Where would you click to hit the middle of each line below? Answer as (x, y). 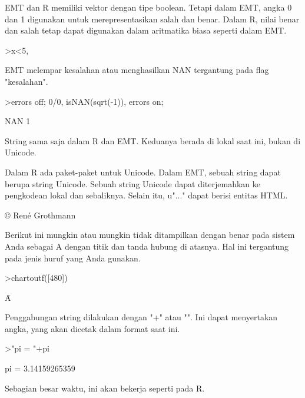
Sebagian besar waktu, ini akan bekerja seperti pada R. (105, 388)
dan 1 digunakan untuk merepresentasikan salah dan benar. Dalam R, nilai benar (152, 19)
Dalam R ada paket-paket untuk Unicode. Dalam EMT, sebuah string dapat (143, 172)
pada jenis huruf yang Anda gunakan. (73, 258)
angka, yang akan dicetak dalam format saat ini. (92, 328)
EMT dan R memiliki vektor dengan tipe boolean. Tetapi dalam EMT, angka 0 (148, 7)
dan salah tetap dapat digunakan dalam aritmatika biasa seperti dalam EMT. (146, 30)
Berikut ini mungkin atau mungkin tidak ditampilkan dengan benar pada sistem (150, 235)
